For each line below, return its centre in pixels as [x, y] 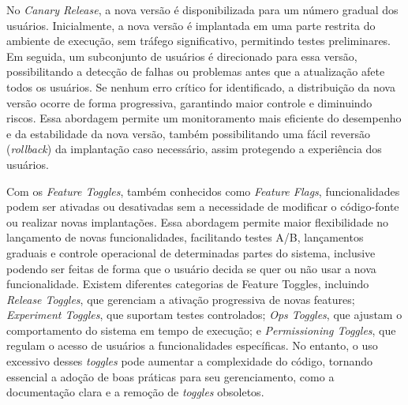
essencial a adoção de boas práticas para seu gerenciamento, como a [170, 376]
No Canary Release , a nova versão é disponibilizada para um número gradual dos [202, 9]
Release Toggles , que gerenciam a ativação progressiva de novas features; [181, 299]
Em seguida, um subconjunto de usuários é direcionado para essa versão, [182, 56]
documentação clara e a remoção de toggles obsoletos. [135, 392]
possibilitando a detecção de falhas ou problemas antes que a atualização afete [196, 71]
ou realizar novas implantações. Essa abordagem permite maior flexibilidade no [198, 221]
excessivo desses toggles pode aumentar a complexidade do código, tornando [190, 361]
